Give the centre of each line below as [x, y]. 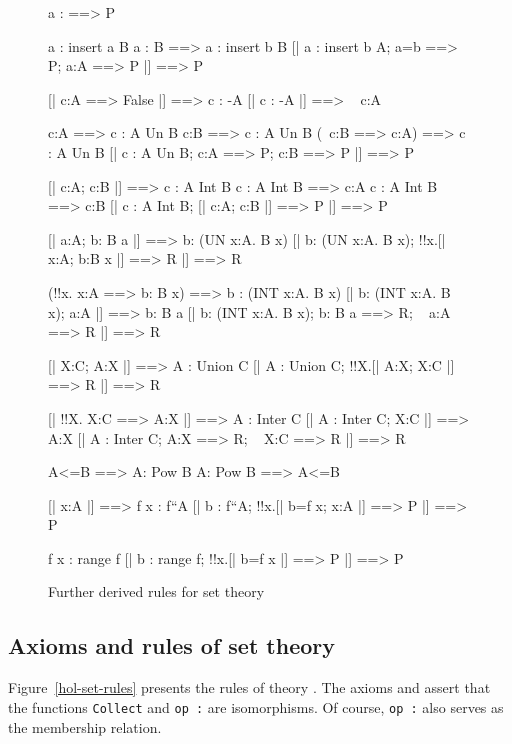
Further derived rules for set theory [156, 591]
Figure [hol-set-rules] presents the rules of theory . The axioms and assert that [249, 687]
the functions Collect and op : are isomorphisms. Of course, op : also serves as [256, 706]
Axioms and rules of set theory [171, 645]
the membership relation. [85, 726]
